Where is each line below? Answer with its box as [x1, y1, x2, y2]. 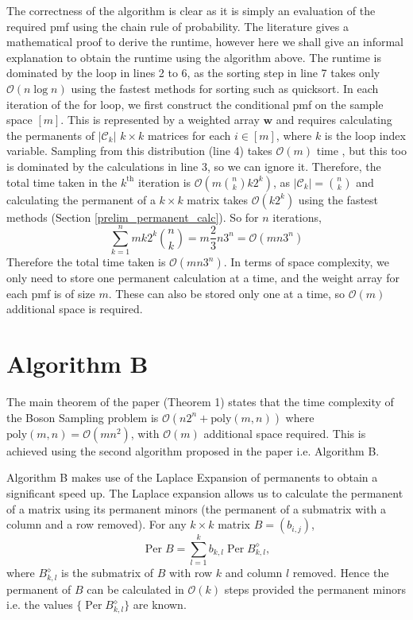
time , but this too [316, 142, 407, 159]
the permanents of [6, 126, 95, 143]
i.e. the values [6, 596, 73, 613]
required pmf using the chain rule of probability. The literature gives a [6, 17, 349, 34]
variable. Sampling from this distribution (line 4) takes [6, 142, 272, 159]
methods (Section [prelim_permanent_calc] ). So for [6, 208, 259, 225]
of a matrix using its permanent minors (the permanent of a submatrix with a [6, 500, 387, 517]
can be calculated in [87, 580, 184, 597]
